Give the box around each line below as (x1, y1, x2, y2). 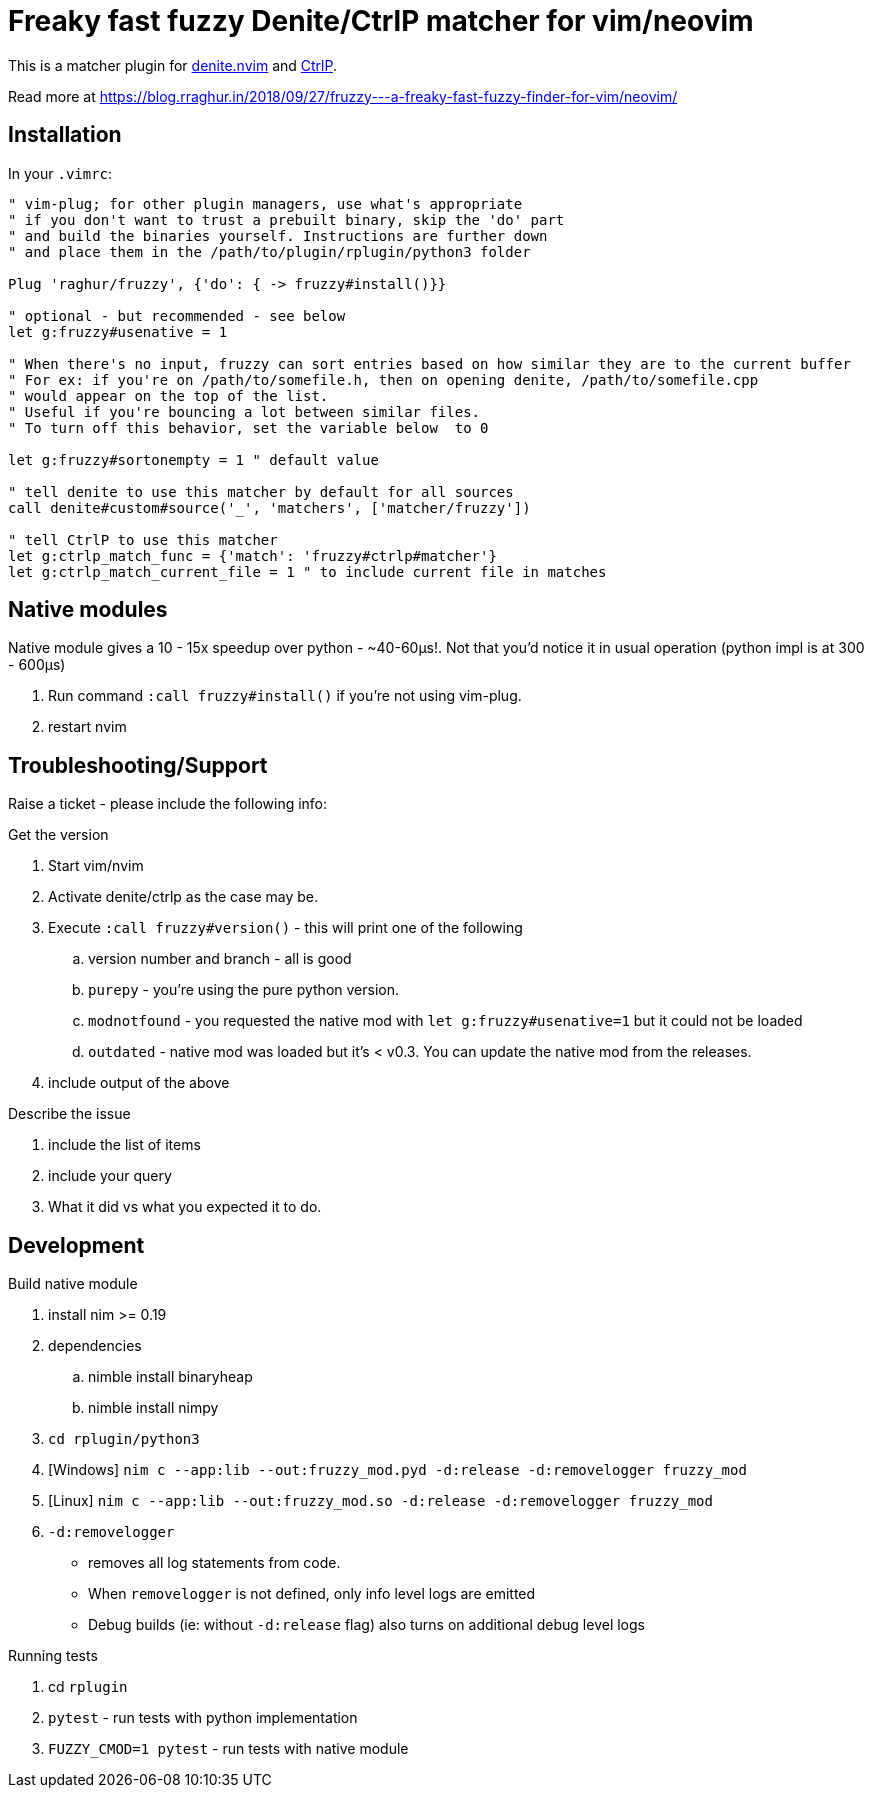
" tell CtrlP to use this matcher (8, 531, 278, 548)
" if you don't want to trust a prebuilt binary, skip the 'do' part (8, 211, 565, 228)
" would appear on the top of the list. (8, 387, 329, 404)
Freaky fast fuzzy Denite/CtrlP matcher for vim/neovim (8, 4, 754, 38)
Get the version (8, 826, 109, 844)
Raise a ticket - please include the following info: (8, 795, 328, 813)
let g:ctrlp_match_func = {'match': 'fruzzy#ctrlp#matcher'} (8, 547, 497, 564)
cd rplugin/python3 (48, 1431, 200, 1448)
